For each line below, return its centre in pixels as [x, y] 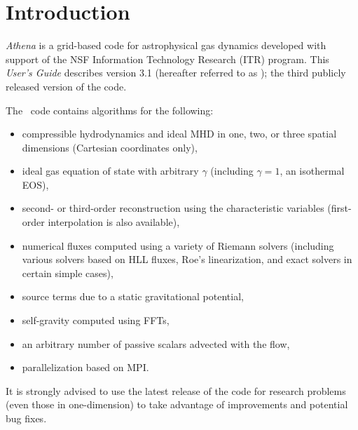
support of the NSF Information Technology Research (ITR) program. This [167, 59]
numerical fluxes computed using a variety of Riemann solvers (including [178, 245]
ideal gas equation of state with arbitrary [110, 171]
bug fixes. [26, 418]
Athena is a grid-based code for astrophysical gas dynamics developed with [166, 45]
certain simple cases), [68, 273]
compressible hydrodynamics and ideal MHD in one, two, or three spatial [179, 134]
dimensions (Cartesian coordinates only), [110, 147]
